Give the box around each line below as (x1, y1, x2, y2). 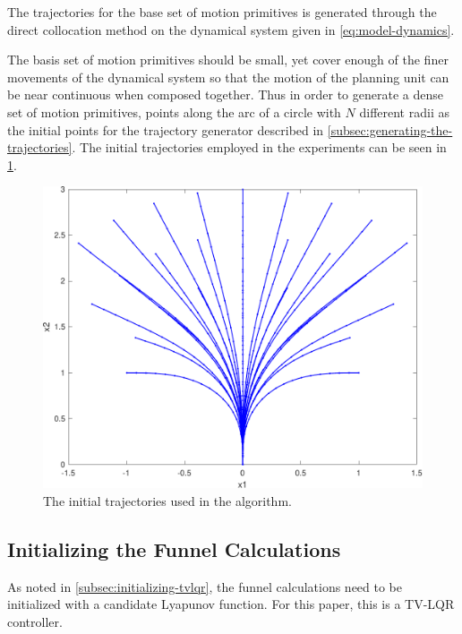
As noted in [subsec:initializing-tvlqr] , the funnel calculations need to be (7, 577, 403, 595)
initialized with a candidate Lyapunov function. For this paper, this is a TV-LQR (7, 595, 455, 613)
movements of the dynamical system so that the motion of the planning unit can (7, 67, 449, 86)
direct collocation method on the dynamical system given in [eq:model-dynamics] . (7, 20, 455, 39)
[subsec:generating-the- (327, 120, 453, 139)
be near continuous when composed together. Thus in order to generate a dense (7, 85, 443, 104)
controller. (7, 613, 63, 631)
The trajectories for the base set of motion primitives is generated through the (7, 3, 437, 21)
